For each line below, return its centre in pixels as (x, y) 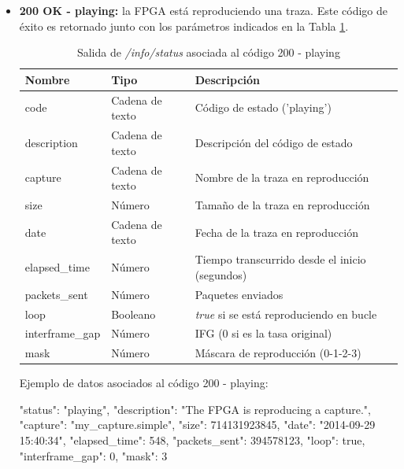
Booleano (133, 314)
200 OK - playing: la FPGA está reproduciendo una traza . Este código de (203, 10)
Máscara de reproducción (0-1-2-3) (278, 353)
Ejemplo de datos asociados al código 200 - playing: (144, 383)
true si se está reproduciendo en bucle (286, 314)
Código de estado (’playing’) (263, 107)
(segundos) (221, 274)
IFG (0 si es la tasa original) (263, 333)
